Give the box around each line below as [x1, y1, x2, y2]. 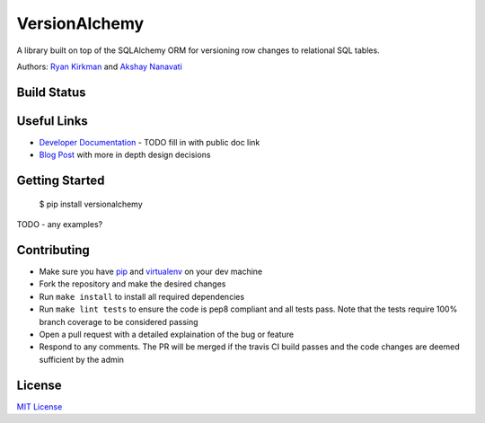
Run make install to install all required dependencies [39, 291, 245, 302]
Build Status [16, 84, 86, 100]
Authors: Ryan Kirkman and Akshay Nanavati [16, 61, 183, 72]
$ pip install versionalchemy [39, 198, 143, 209]
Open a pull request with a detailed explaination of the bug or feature [39, 329, 295, 339]
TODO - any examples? [16, 219, 103, 230]
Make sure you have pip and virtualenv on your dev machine [39, 266, 263, 277]
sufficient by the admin [39, 354, 125, 365]
